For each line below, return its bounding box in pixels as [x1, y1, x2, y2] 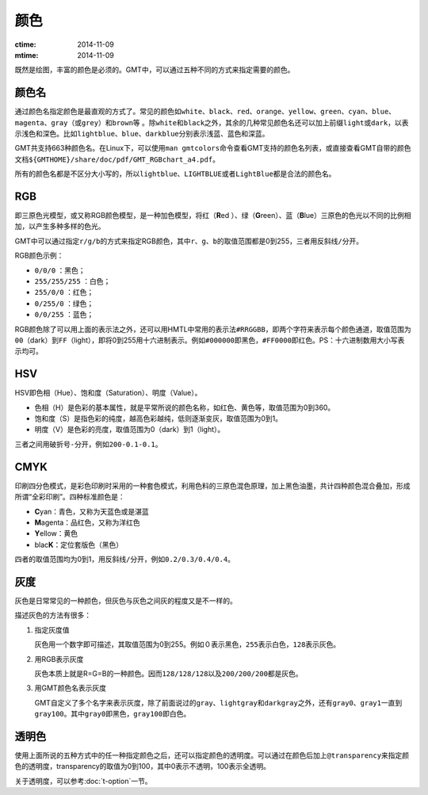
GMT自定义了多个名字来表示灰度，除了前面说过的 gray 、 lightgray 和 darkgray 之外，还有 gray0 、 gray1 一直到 [34, 698, 403, 707]
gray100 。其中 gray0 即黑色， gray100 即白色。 [34, 709, 191, 719]
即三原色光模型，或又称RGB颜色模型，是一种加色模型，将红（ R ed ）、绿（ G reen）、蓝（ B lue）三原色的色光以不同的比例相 [14, 211, 411, 220]
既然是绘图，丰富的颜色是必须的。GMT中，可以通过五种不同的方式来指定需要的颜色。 [14, 65, 295, 75]
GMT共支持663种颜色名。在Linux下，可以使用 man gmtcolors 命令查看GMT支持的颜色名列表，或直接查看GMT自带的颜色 [14, 143, 411, 153]
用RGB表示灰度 [34, 654, 84, 663]
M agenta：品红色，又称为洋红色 [34, 518, 140, 527]
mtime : [14, 50, 39, 59]
